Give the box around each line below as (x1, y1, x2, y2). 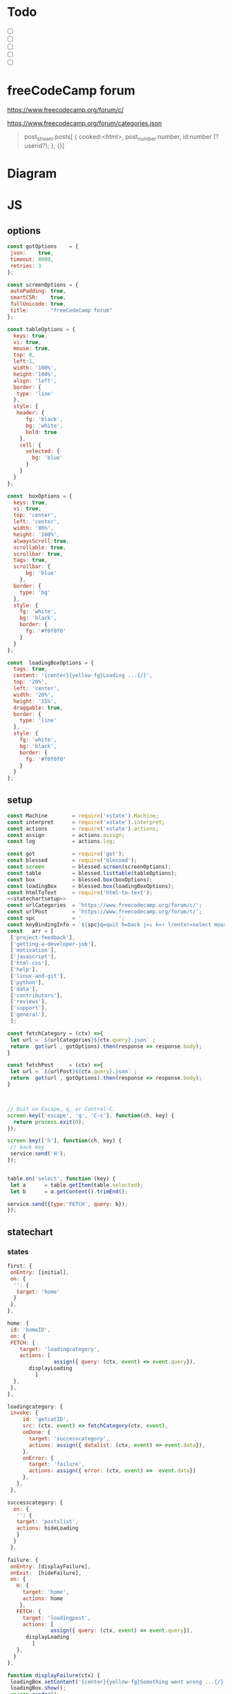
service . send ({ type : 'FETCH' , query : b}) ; (7, 1201, 128, 1207)
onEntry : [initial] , (10, 1269, 70, 1276)
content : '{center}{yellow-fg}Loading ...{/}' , (13, 672, 153, 679)
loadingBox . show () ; (10, 1684, 67, 1692)
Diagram (7, 166, 57, 182)
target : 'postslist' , (16, 1518, 79, 1525)
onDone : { (22, 1429, 51, 1436)
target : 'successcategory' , (28, 1435, 110, 1442)
